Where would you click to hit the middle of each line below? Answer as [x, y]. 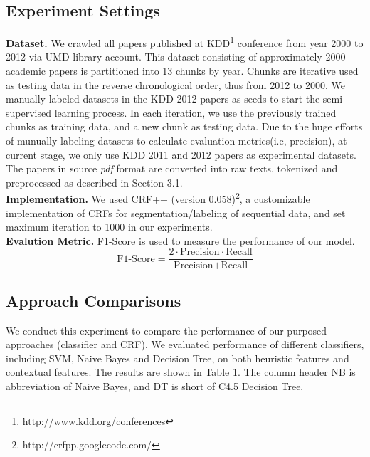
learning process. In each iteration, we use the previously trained [195, 112]
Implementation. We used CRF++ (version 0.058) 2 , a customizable [158, 198]
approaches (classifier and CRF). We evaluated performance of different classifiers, [185, 344]
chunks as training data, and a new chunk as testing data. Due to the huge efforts [184, 126]
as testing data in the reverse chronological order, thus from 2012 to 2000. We [175, 84]
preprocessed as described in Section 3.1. [94, 182]
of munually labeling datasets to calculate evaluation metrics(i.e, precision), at [176, 141]
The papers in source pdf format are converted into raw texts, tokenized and [172, 168]
